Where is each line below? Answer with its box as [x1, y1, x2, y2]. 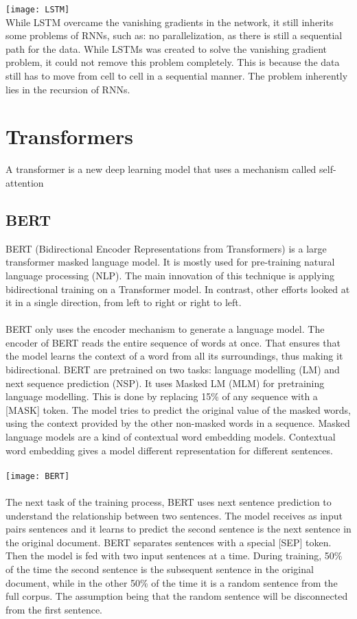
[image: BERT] [5, 471, 70, 481]
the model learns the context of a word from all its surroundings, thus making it [5, 349, 343, 363]
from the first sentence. [5, 602, 102, 616]
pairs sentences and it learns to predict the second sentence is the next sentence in [5, 522, 352, 536]
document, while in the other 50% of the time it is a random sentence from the [5, 575, 338, 589]
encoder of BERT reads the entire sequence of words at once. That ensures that [5, 335, 341, 349]
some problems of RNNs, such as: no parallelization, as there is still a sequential [5, 28, 343, 43]
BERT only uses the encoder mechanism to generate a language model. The [5, 322, 325, 336]
